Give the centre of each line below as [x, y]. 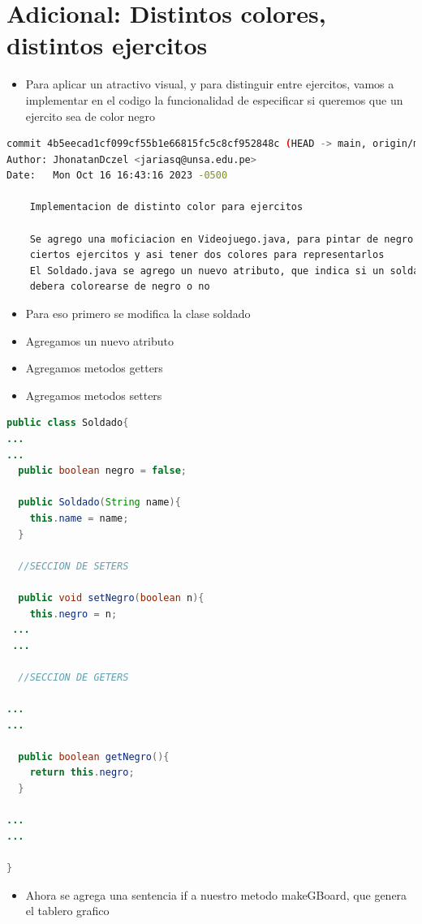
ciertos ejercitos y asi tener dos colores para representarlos [207, 255]
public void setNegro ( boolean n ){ [111, 597]
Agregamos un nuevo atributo [99, 340]
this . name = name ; [79, 518]
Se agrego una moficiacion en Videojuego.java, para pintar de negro [222, 239]
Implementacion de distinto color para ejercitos [166, 207]
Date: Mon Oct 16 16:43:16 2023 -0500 [117, 176]
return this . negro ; [82, 773]
